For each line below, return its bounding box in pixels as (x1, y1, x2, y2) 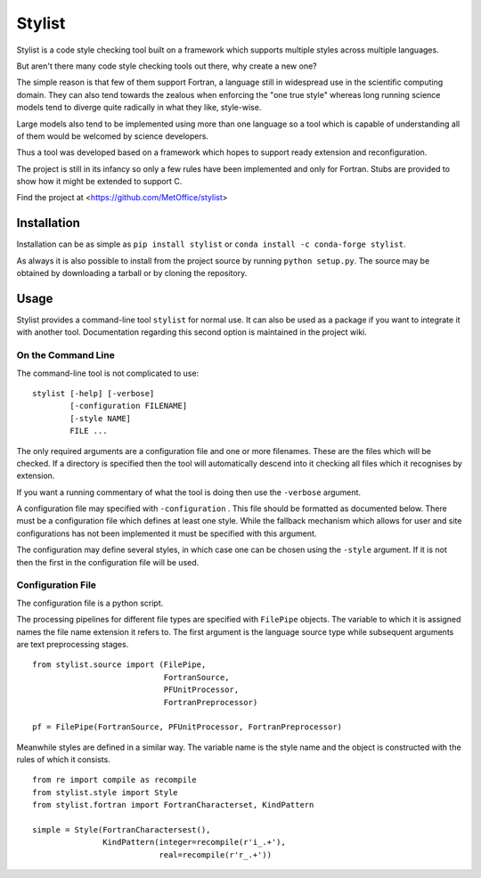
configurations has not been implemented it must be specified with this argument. (16, 528, 317, 539)
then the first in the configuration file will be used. (16, 557, 200, 567)
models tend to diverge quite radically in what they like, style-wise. (16, 102, 262, 113)
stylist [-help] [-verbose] (32, 388, 155, 398)
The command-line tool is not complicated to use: (16, 368, 200, 378)
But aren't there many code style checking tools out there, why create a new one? (16, 61, 317, 71)
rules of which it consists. (16, 754, 110, 765)
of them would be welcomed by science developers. (16, 130, 209, 142)
